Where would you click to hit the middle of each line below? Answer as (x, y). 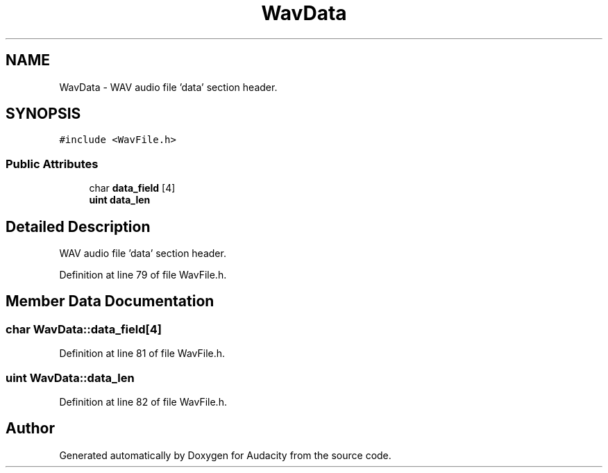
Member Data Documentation (110, 301)
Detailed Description (78, 226)
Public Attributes (52, 164)
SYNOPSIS (43, 114)
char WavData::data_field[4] (84, 329)
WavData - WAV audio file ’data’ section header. (168, 87)
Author (30, 429)
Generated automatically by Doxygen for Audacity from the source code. (225, 455)
